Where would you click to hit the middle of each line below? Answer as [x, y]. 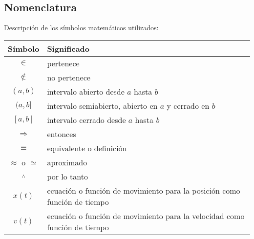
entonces [62, 134]
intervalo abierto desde [86, 91]
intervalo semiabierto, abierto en [102, 105]
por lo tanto [68, 176]
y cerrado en [188, 105]
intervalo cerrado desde [86, 119]
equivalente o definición [87, 148]
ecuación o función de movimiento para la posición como [144, 190]
